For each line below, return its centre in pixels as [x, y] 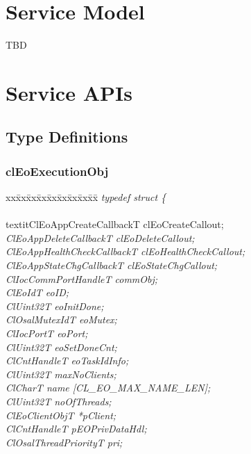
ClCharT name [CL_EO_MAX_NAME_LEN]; [108, 388]
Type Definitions [67, 137]
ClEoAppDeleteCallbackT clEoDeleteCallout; [100, 237]
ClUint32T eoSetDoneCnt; [61, 347]
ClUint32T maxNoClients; [61, 374]
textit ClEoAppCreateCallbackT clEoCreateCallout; [115, 224]
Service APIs [69, 92]
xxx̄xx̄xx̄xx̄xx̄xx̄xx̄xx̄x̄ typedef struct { [86, 197]
